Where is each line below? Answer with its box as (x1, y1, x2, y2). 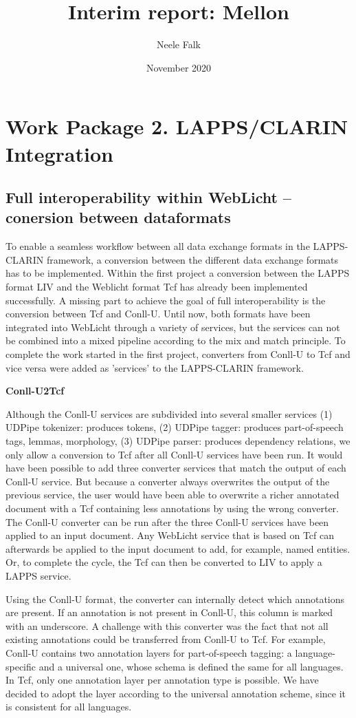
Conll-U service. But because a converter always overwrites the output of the (5, 474, 330, 488)
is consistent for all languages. (5, 699, 132, 714)
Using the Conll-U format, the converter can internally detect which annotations (5, 591, 345, 606)
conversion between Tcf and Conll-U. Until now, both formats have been (5, 306, 311, 321)
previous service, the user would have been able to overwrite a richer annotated (5, 487, 340, 502)
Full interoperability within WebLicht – (5, 187, 291, 208)
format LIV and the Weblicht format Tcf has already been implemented (5, 279, 308, 294)
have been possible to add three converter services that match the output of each (5, 461, 346, 475)
